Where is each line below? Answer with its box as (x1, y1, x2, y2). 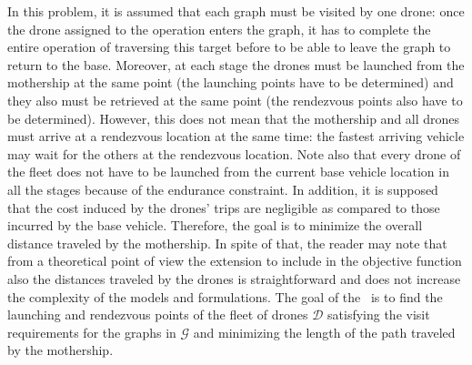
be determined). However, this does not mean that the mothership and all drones (7, 108, 460, 127)
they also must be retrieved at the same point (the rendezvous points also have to (7, 90, 463, 109)
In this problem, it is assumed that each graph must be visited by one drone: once (7, 2, 465, 20)
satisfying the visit (327, 305, 430, 324)
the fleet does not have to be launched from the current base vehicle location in (7, 162, 449, 181)
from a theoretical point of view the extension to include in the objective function (7, 251, 462, 270)
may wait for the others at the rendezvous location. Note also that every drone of (7, 144, 461, 163)
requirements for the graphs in (7, 322, 176, 341)
